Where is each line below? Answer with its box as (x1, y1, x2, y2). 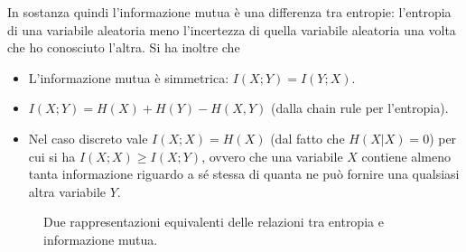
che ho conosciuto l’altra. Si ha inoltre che (7, 38, 240, 57)
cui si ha (28, 146, 76, 165)
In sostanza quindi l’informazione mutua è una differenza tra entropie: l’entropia (7, 3, 452, 21)
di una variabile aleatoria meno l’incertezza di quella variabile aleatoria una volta (7, 20, 456, 39)
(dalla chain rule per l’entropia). (271, 98, 449, 117)
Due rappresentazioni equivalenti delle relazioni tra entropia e (43, 212, 384, 231)
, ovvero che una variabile (201, 146, 343, 165)
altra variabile (28, 182, 107, 201)
